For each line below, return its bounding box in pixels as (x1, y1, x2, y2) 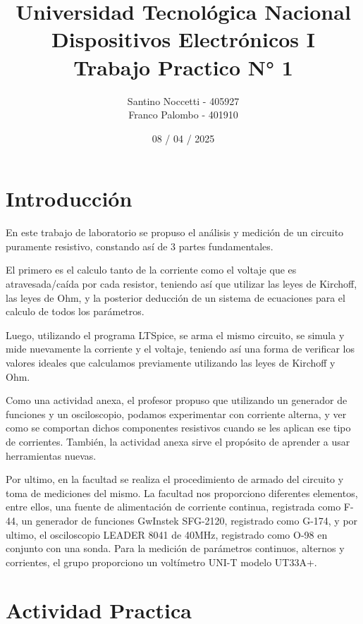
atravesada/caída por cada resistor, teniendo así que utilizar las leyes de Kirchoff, (6, 276, 357, 290)
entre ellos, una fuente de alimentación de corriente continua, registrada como (6, 499, 341, 514)
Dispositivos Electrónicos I (51, 25, 315, 54)
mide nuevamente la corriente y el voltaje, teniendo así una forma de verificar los (6, 341, 355, 356)
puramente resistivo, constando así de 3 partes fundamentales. (6, 238, 273, 253)
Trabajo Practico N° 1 (73, 52, 293, 81)
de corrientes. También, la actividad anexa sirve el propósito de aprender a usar (6, 434, 350, 448)
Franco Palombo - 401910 (128, 107, 238, 122)
